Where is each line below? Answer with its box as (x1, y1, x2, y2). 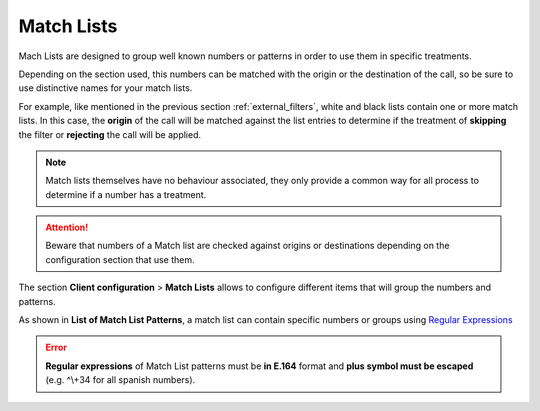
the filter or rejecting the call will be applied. (18, 128, 202, 140)
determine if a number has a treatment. (45, 188, 207, 200)
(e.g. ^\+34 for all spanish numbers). (45, 374, 196, 386)
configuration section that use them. (45, 253, 195, 265)
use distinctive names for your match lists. (18, 82, 193, 94)
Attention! (45, 221, 89, 234)
